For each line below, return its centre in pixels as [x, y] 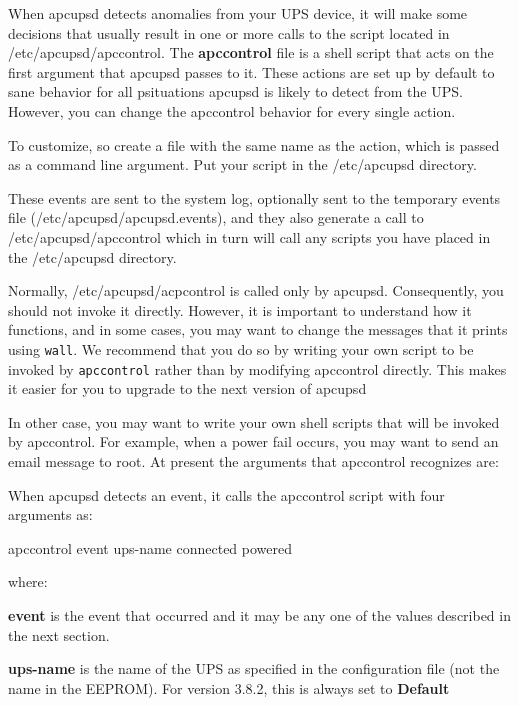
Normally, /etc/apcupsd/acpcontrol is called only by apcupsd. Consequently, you [256, 290]
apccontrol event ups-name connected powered [150, 547]
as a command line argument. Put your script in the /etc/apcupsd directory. [242, 164]
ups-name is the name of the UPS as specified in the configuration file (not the [254, 668]
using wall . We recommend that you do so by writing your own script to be [241, 348]
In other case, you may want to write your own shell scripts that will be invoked [254, 421]
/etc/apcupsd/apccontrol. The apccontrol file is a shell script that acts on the [251, 52]
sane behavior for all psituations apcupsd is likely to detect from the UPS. [235, 91]
